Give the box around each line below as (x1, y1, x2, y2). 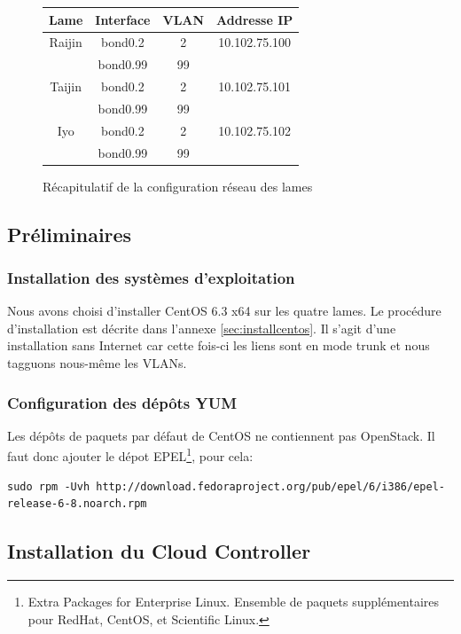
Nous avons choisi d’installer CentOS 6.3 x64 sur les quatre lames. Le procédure (7, 301, 441, 320)
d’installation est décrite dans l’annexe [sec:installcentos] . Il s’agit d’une (7, 318, 396, 337)
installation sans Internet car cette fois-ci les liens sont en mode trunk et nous (7, 336, 430, 355)
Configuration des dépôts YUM (7, 391, 238, 413)
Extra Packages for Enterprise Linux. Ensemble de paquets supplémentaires (27, 592, 440, 611)
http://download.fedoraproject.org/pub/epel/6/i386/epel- (96, 480, 445, 493)
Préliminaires (7, 220, 132, 247)
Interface (95, 10, 151, 28)
